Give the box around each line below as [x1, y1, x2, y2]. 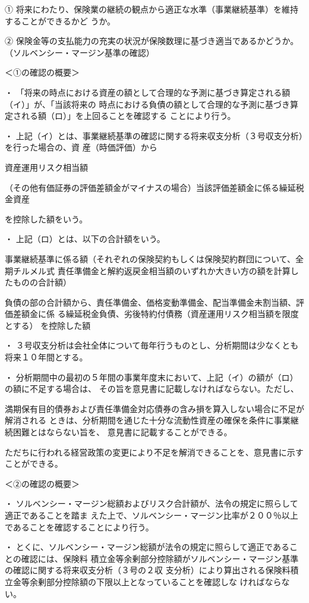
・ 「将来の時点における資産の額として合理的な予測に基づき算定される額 [5, 86, 291, 98]
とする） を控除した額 [5, 319, 91, 331]
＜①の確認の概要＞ [5, 66, 80, 78]
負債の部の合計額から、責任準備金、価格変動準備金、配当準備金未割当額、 [5, 296, 296, 308]
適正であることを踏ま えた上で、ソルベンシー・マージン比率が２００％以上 [5, 509, 298, 521]
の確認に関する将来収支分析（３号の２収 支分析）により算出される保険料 [5, 564, 291, 576]
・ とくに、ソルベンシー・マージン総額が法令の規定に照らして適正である [5, 541, 289, 553]
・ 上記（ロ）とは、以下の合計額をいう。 [5, 233, 165, 245]
